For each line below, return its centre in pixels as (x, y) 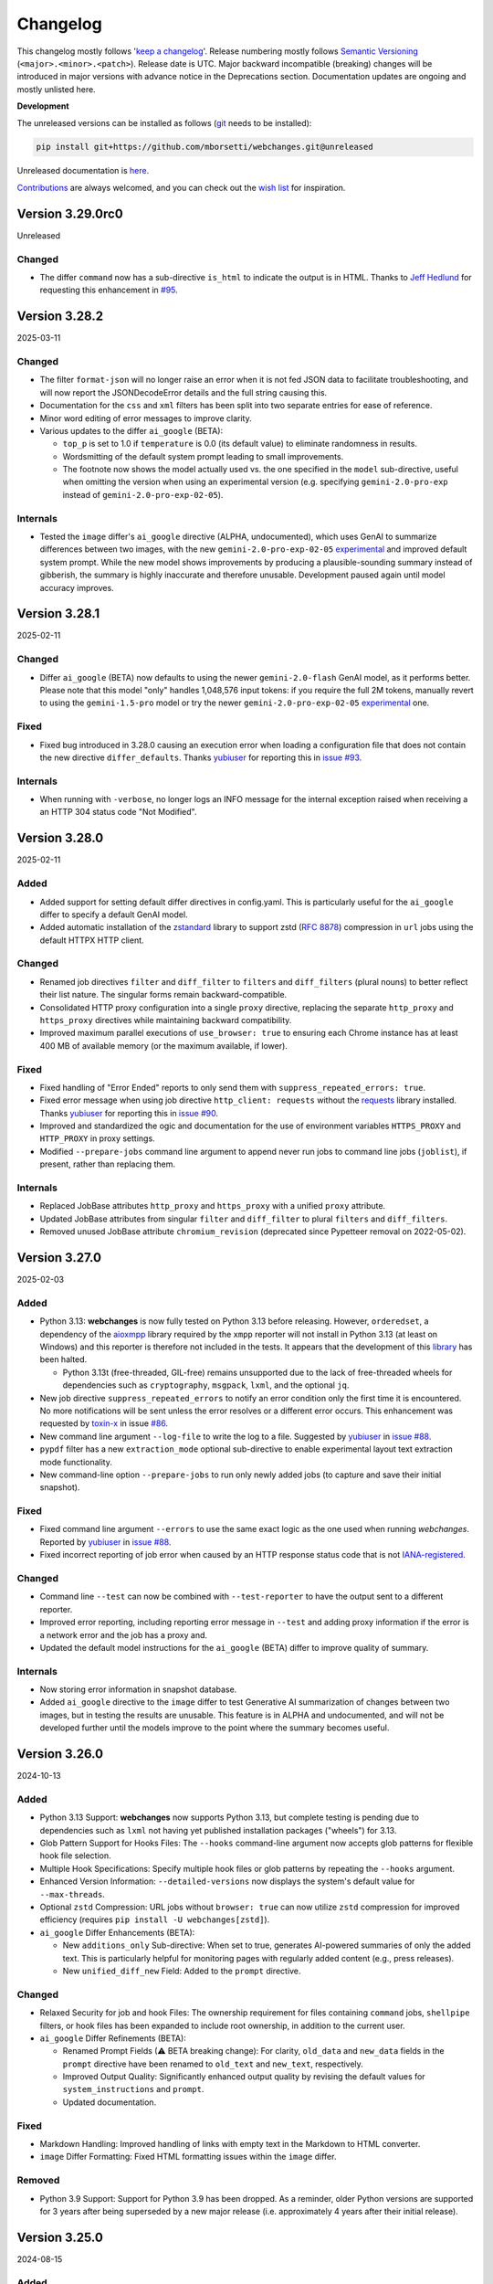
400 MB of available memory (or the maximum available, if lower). (163, 1045)
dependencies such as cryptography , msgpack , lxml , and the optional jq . (206, 1385)
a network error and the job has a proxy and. (124, 1634)
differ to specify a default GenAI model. (114, 915)
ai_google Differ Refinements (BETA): (113, 2038)
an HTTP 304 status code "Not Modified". (118, 812)
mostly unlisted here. (56, 89)
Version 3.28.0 (60, 838)
